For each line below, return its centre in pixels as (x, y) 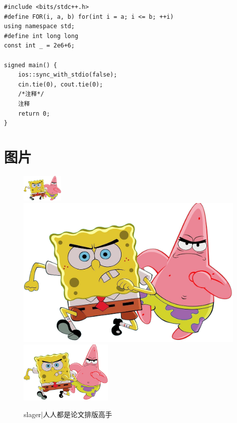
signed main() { (31, 65)
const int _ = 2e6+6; (39, 46)
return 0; (34, 113)
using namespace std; (39, 26)
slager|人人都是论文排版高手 (68, 414)
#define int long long (41, 36)
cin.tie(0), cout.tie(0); (60, 84)
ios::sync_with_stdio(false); (68, 75)
